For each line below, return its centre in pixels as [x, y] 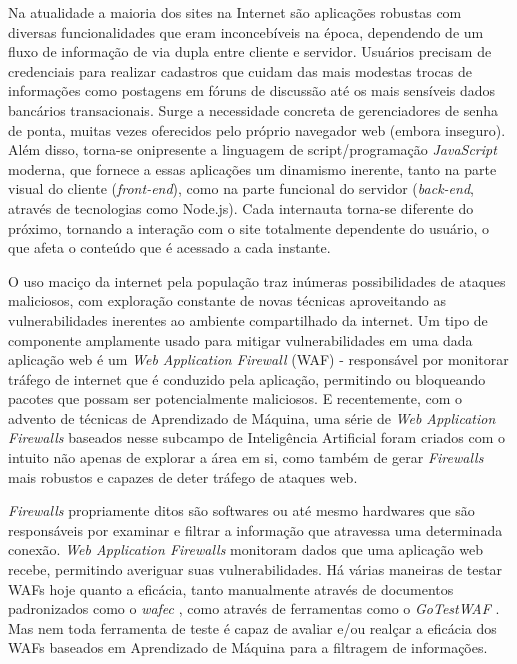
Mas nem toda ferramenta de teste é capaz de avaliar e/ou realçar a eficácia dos [252, 627]
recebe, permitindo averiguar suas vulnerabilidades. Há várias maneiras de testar [255, 569]
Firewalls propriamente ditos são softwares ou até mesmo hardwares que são [241, 510]
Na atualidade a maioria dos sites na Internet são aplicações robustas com [235, 12]
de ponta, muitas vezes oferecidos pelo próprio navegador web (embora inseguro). [257, 129]
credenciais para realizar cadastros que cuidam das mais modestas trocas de [240, 70]
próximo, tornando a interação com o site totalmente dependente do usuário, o [248, 227]
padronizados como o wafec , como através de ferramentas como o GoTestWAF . [254, 608]
